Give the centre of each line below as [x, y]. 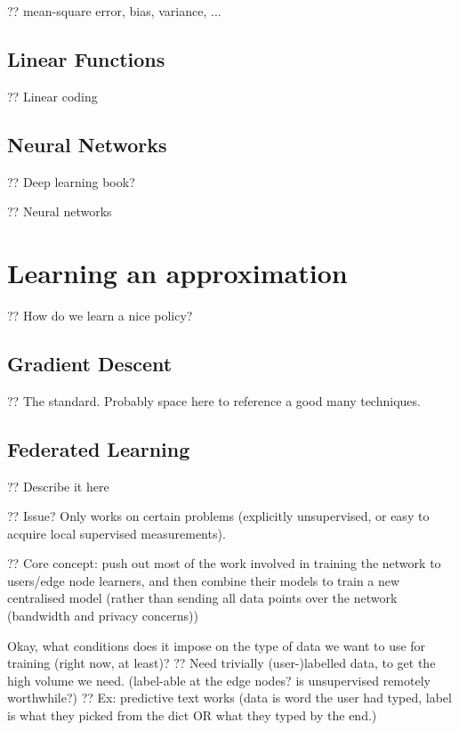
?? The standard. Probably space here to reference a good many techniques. [214, 400]
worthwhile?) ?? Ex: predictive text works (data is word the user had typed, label [229, 698]
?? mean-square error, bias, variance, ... [114, 11]
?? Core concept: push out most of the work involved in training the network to [224, 563]
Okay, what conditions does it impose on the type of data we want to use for [217, 645]
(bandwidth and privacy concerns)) [103, 616]
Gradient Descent [90, 363]
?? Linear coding [52, 96]
